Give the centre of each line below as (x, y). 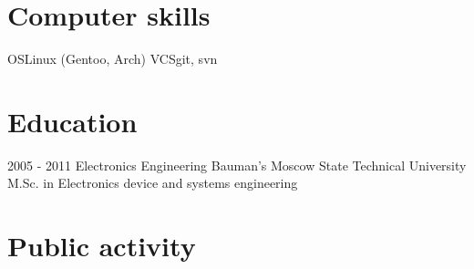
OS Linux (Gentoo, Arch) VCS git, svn (113, 59)
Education (72, 121)
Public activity (102, 246)
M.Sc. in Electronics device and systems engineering (153, 183)
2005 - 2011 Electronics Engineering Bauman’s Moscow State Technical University (237, 165)
